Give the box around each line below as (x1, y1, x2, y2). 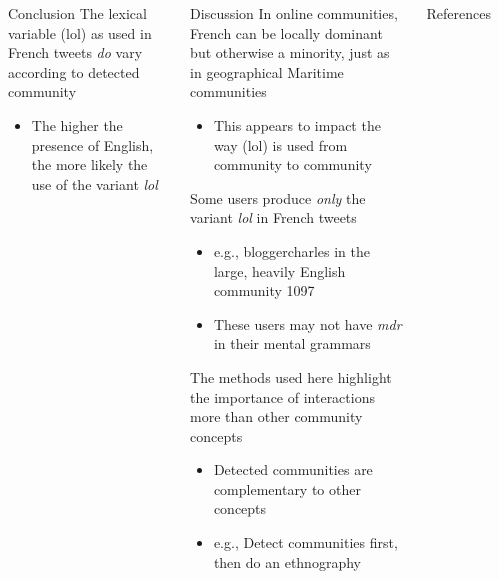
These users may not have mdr (213, 313, 402, 334)
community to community (213, 154, 372, 175)
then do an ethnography (213, 551, 361, 572)
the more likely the (31, 154, 148, 175)
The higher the (31, 114, 123, 135)
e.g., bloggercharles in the (213, 240, 370, 261)
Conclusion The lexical (8, 3, 147, 23)
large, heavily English (213, 260, 346, 281)
